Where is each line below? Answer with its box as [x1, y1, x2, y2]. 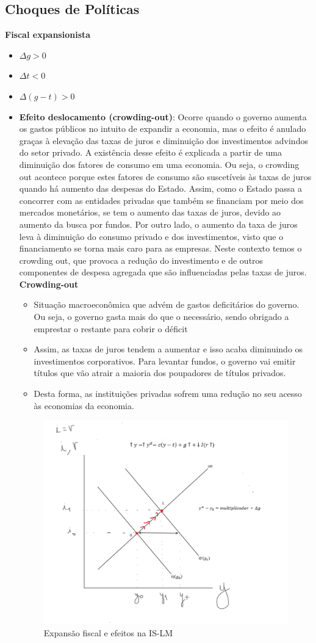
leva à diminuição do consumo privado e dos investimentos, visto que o [19, 230, 284, 242]
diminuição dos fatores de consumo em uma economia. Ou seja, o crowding [19, 158, 300, 170]
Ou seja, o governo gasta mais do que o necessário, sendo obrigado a [34, 310, 289, 323]
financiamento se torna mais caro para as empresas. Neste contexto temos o [19, 242, 302, 255]
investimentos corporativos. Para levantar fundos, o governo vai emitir [34, 354, 296, 367]
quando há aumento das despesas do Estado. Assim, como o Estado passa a [19, 182, 302, 195]
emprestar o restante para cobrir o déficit [34, 322, 188, 335]
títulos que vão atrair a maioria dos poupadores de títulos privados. [34, 366, 286, 379]
